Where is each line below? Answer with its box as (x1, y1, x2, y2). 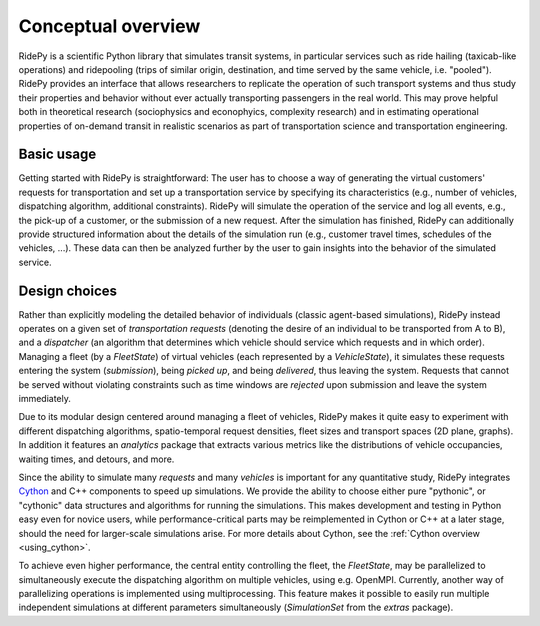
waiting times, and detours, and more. (18, 453, 175, 465)
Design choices (18, 282, 118, 299)
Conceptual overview (18, 15, 201, 37)
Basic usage (18, 146, 97, 163)
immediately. (18, 393, 72, 404)
